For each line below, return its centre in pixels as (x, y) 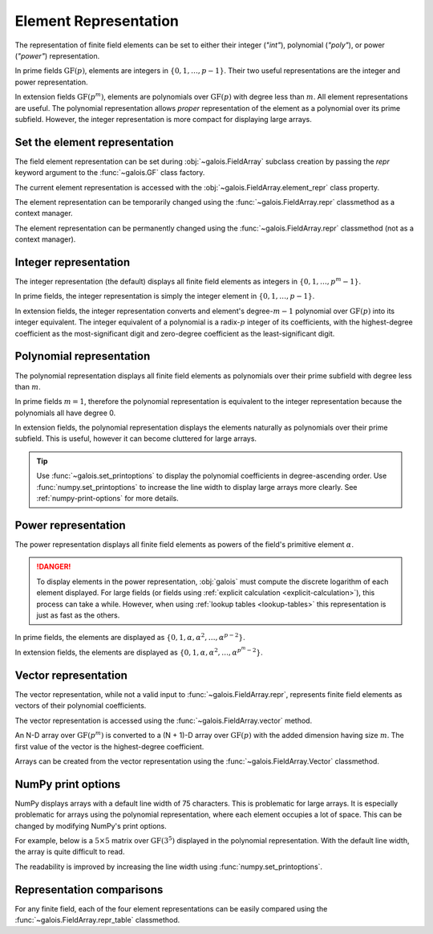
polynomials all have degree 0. (65, 413)
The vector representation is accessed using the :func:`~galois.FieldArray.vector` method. (164, 720)
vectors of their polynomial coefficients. (81, 706)
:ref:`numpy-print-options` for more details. (108, 499)
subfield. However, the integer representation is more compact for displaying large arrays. (163, 119)
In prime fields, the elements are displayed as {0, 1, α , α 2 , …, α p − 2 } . (130, 637)
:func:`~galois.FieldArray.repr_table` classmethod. (97, 920)
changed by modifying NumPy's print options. (91, 826)
